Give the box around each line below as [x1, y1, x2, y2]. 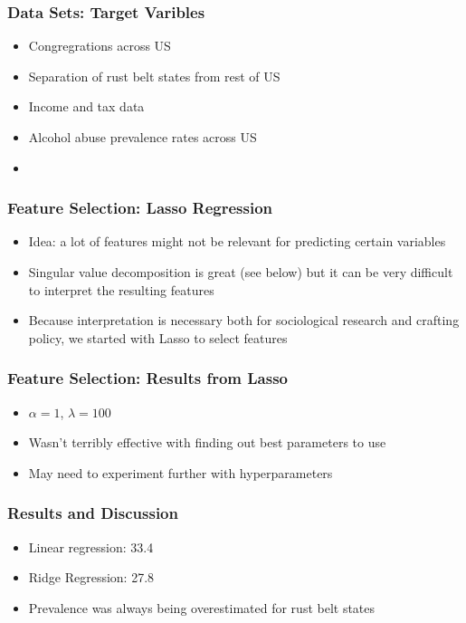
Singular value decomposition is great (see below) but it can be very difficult [28, 263, 453, 281]
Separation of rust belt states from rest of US [28, 66, 281, 85]
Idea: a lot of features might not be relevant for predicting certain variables [28, 232, 446, 251]
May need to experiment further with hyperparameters [28, 463, 333, 482]
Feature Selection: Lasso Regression [7, 196, 273, 219]
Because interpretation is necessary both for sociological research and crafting [28, 311, 460, 330]
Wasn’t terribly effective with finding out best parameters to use [28, 433, 386, 452]
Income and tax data [28, 97, 145, 116]
